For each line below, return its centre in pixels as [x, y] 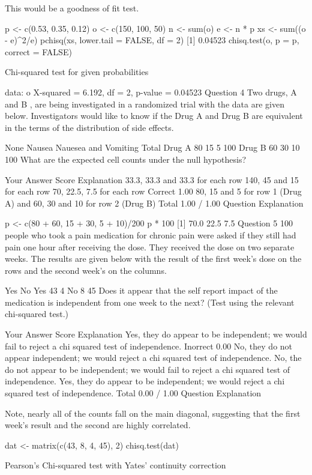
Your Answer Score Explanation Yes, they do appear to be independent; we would [156, 334]
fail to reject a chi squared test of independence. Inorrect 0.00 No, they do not [149, 346]
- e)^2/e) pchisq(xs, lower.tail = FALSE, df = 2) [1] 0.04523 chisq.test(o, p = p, [152, 40]
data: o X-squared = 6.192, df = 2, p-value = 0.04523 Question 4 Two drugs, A [151, 92]
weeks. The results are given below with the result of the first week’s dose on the [153, 259]
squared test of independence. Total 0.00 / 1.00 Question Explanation [133, 393]
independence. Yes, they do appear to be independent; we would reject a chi [145, 381]
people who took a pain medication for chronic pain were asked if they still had [151, 234]
